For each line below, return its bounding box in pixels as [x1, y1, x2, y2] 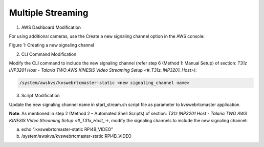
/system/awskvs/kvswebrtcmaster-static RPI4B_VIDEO [21, 133, 132, 139]
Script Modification [21, 93, 60, 99]
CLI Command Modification [21, 51, 77, 57]
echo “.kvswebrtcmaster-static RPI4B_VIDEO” [21, 126, 113, 132]
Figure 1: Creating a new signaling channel [9, 42, 95, 48]
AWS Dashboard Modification [21, 24, 81, 30]
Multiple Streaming [9, 7, 88, 18]
